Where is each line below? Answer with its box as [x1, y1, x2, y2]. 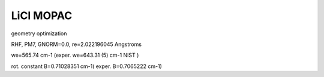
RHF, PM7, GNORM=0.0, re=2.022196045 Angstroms [11, 41, 142, 48]
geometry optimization [11, 30, 67, 37]
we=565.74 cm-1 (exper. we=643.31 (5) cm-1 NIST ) [11, 51, 139, 59]
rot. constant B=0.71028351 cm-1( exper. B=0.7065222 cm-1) [11, 63, 162, 70]
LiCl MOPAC [11, 9, 73, 22]
